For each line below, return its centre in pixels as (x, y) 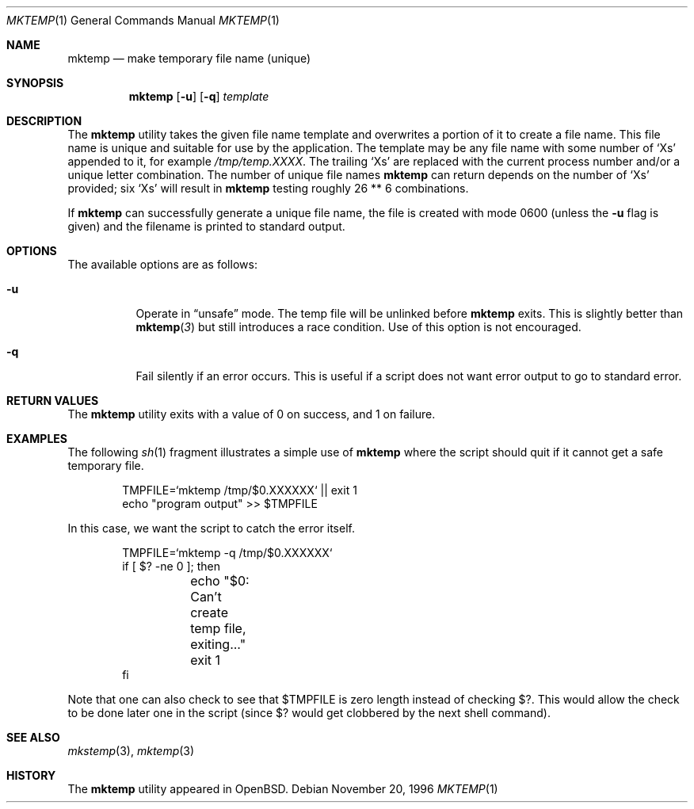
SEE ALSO (33, 737)
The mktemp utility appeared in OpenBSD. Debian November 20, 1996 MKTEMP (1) (283, 789)
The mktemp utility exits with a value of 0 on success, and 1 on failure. (252, 414)
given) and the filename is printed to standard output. (206, 226)
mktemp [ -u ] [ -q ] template (199, 96)
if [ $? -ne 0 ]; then (171, 566)
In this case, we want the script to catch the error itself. (211, 528)
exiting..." (218, 644)
